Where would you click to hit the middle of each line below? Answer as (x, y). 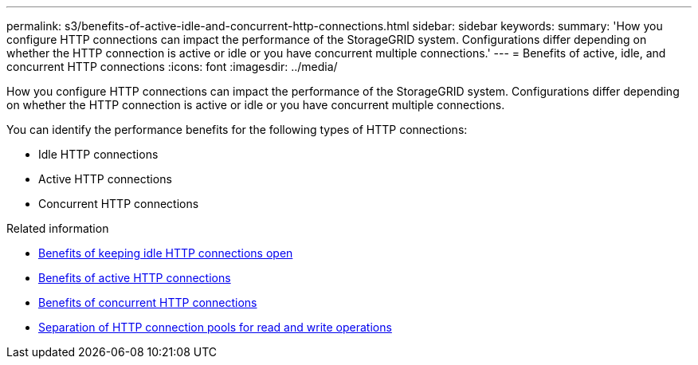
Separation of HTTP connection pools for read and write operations (215, 327)
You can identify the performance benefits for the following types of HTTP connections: (237, 130)
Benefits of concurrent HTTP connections (148, 302)
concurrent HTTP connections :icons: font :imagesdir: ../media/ (172, 67)
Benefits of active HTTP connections (135, 278)
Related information (58, 228)
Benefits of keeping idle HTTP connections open (166, 253)
